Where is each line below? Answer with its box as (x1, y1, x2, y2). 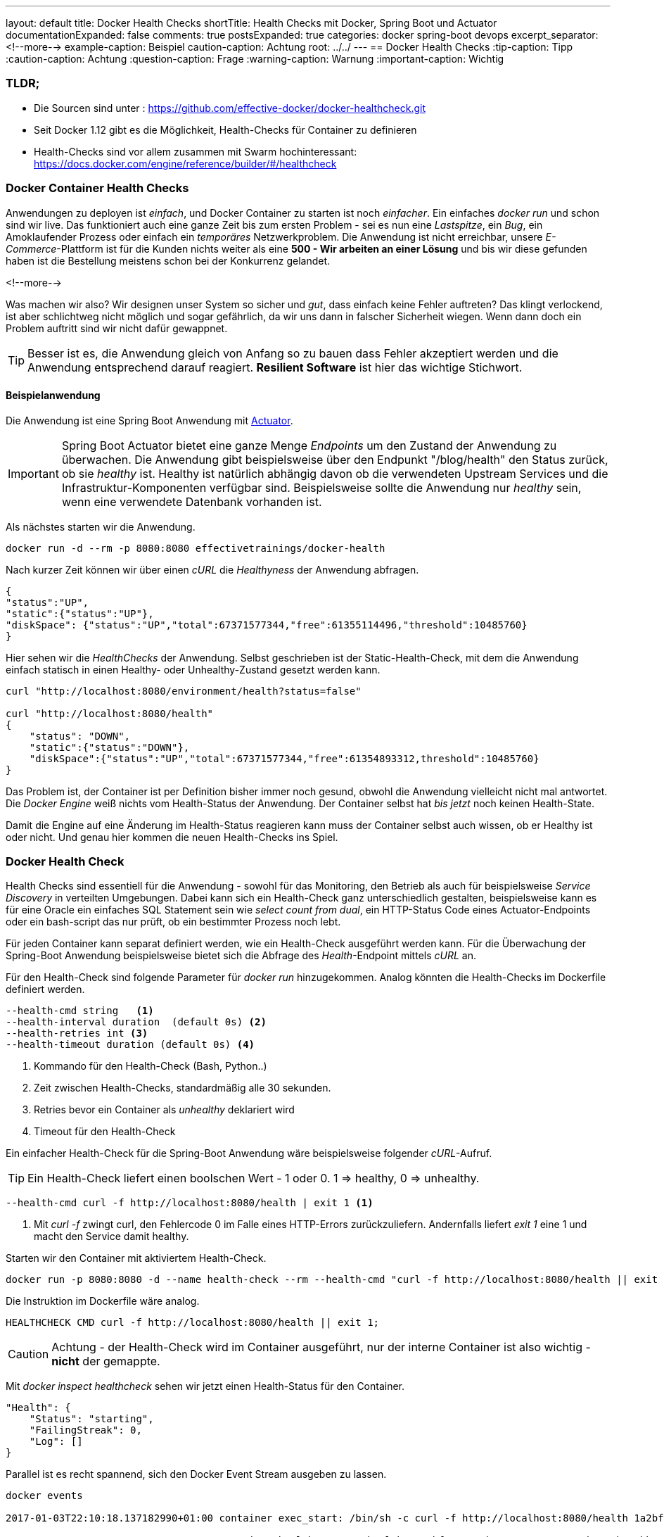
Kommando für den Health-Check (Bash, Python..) (34, 1060, 267, 1073)
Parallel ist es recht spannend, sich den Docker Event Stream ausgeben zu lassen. (6, 1468, 387, 1481)
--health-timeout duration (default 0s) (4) (6, 1039, 255, 1051)
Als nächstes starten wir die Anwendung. (6, 520, 196, 533)
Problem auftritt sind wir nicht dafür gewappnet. (6, 322, 228, 334)
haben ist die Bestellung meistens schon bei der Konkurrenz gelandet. (6, 254, 331, 267)
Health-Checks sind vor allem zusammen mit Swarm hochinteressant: (34, 145, 357, 158)
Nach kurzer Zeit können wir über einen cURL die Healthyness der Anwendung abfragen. (6, 563, 419, 576)
